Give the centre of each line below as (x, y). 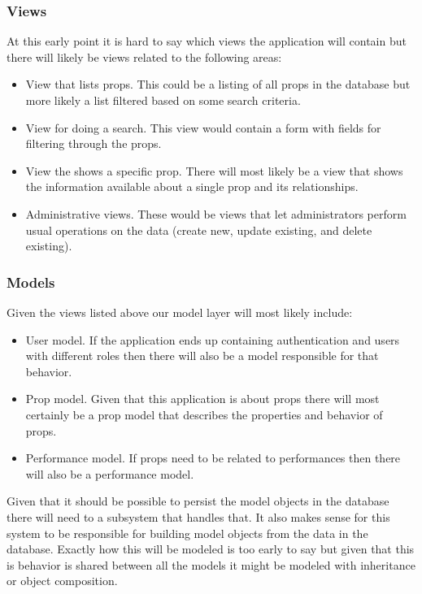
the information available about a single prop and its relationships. (192, 186)
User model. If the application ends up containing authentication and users (213, 339)
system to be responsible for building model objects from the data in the (187, 533)
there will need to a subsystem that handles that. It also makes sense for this (198, 516)
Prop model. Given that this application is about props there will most (202, 399)
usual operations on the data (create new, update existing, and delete (199, 230)
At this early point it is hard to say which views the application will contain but (207, 41)
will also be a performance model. (110, 473)
